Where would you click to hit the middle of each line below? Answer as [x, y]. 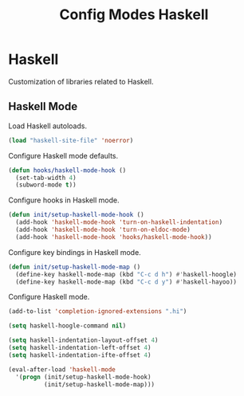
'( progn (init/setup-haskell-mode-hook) [83, 377]
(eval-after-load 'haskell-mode [62, 369]
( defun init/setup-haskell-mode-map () [75, 267]
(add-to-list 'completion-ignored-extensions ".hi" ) [98, 312]
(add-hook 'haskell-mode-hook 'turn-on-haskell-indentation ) [119, 222]
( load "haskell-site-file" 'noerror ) [71, 140]
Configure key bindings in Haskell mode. [75, 252]
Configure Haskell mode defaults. [63, 155]
